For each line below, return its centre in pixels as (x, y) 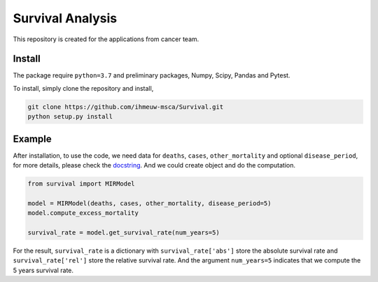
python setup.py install (70, 117)
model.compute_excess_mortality (83, 213)
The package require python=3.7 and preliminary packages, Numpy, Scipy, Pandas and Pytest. (152, 75)
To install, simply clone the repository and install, (83, 88)
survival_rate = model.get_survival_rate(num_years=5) (124, 233)
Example (32, 139)
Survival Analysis (65, 18)
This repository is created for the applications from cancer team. (106, 39)
